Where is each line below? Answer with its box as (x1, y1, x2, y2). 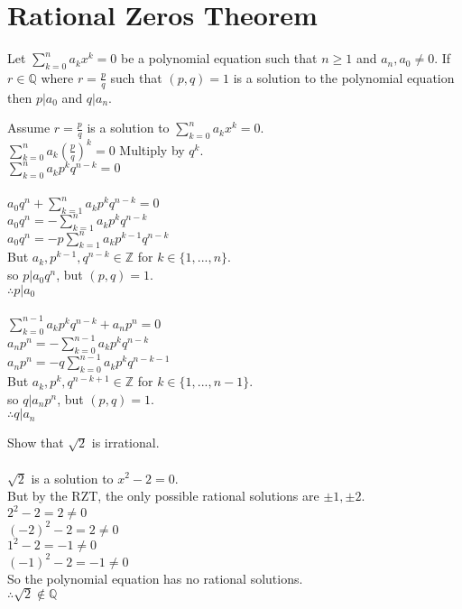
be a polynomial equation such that (121, 49, 318, 68)
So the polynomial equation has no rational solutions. (7, 568, 303, 587)
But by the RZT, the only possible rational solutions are (7, 486, 319, 505)
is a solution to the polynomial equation (233, 68, 455, 87)
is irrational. (91, 433, 160, 452)
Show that (7, 433, 64, 452)
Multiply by (119, 140, 185, 159)
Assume (7, 118, 51, 137)
